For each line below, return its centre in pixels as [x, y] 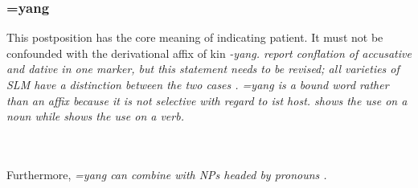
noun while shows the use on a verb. [95, 116]
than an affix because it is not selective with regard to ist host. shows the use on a [207, 100]
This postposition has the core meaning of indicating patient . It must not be [195, 37]
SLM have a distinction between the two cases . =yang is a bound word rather [198, 84]
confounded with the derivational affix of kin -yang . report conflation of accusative [209, 53]
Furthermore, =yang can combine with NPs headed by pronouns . [167, 174]
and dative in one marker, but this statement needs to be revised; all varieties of [203, 69]
